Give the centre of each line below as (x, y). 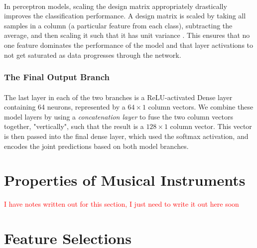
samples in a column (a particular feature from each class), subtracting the (118, 25)
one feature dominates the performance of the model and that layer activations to (129, 45)
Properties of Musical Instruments (125, 180)
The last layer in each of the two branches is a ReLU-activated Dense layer (118, 97)
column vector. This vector (211, 126)
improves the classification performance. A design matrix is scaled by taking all (125, 16)
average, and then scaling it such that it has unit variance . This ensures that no (127, 35)
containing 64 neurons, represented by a (65, 107)
